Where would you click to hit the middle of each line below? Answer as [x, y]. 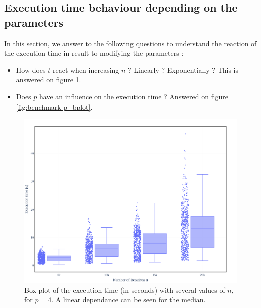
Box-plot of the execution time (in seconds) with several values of [125, 290]
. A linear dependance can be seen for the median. [128, 300]
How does [31, 70]
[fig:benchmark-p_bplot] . [54, 106]
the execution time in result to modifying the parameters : [94, 53]
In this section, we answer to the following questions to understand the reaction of [130, 43]
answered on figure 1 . [48, 80]
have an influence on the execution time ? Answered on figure [134, 96]
